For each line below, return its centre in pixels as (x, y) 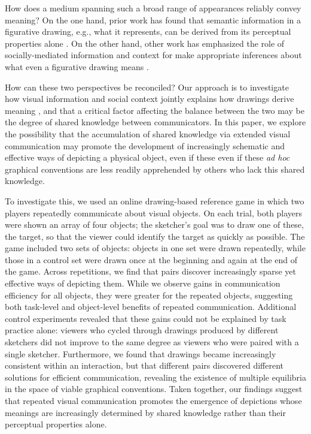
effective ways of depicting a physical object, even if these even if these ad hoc (147, 157)
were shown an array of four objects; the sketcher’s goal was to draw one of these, (154, 224)
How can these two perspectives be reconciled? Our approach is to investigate (147, 87)
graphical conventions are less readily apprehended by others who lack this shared (155, 169)
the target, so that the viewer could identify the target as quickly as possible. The (155, 236)
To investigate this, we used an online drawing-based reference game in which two (155, 201)
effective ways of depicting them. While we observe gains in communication (143, 283)
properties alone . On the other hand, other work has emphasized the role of (145, 43)
